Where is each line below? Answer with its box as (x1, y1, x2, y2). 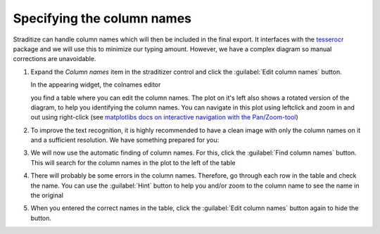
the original (30, 191, 63, 200)
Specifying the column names (13, 11, 192, 26)
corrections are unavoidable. (13, 55, 96, 63)
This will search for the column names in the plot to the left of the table (30, 158, 236, 167)
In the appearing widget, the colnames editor (30, 81, 161, 89)
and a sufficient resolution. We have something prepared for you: (30, 136, 220, 144)
